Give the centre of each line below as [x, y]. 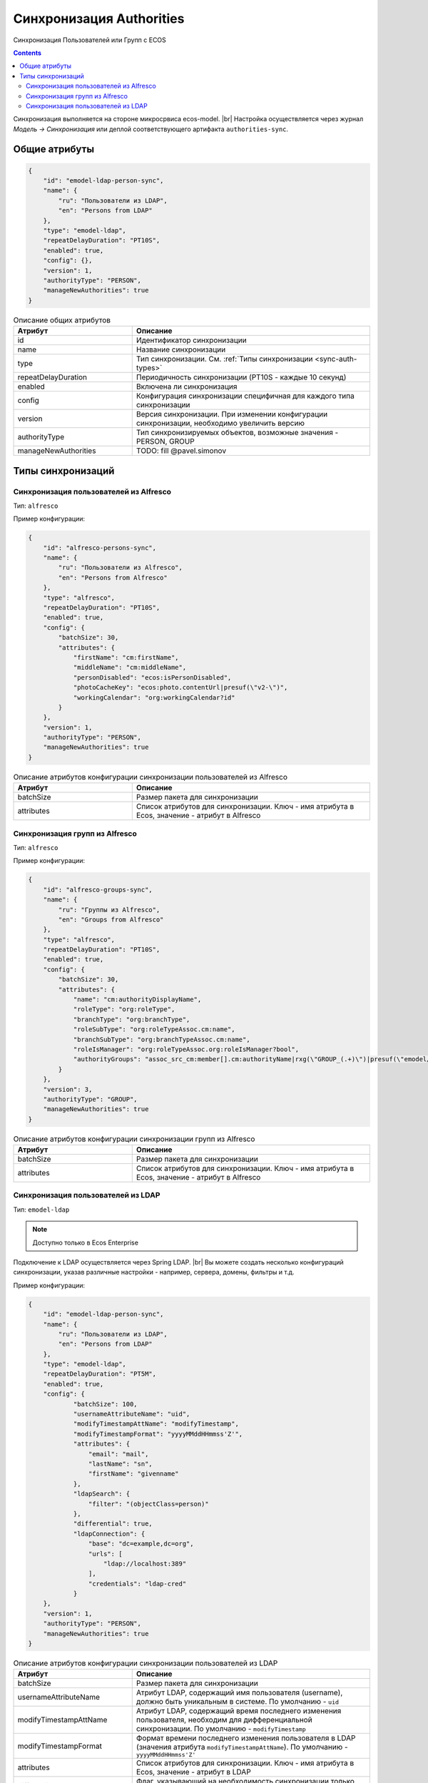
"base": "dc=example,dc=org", [141, 1544]
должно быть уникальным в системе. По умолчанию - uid [237, 1702]
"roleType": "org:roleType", [124, 1010]
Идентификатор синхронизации [191, 340]
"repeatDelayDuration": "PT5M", [100, 1374]
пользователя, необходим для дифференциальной [224, 1720]
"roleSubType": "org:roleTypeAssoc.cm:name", [154, 1030]
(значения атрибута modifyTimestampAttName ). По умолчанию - [242, 1747]
